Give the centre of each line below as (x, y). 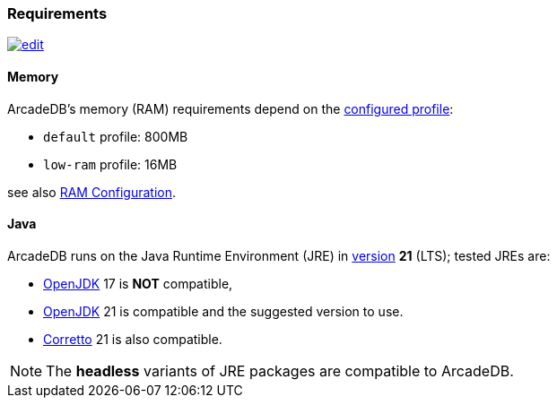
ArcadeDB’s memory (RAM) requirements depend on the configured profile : (231, 108)
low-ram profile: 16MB (110, 164)
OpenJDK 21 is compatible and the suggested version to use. (223, 311)
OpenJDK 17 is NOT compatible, (138, 283)
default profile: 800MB (116, 136)
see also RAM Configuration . (92, 192)
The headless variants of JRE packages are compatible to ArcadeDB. (280, 371)
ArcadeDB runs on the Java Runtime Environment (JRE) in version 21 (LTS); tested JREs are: (279, 255)
